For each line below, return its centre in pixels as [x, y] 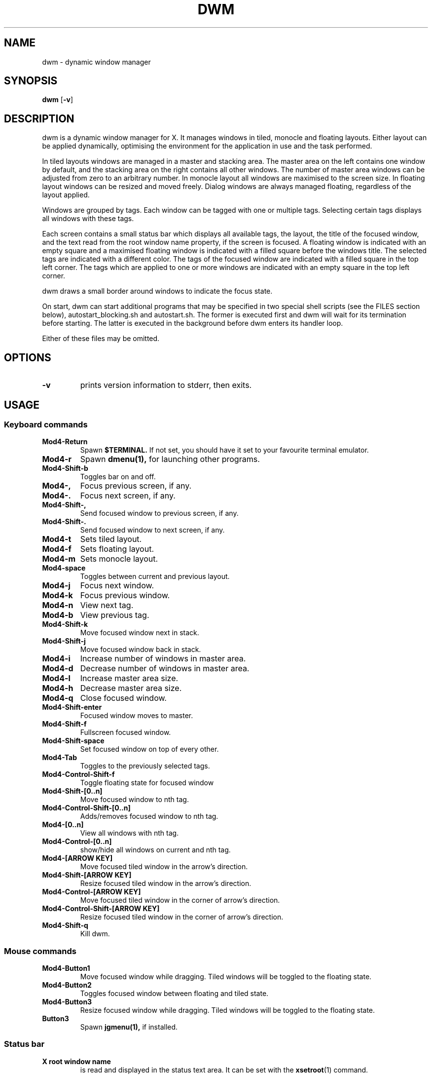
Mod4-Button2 [67, 985]
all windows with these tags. [88, 219]
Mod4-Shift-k [65, 624]
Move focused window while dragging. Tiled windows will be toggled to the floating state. [226, 977]
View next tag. [107, 605]
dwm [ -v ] [58, 100]
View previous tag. [115, 615]
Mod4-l [56, 678]
